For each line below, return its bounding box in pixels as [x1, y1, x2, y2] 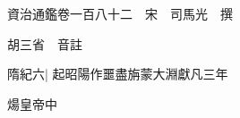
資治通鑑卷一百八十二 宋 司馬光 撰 [7, 4, 233, 22]
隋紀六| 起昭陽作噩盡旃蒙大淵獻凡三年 [7, 64, 228, 83]
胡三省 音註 [7, 34, 82, 53]
